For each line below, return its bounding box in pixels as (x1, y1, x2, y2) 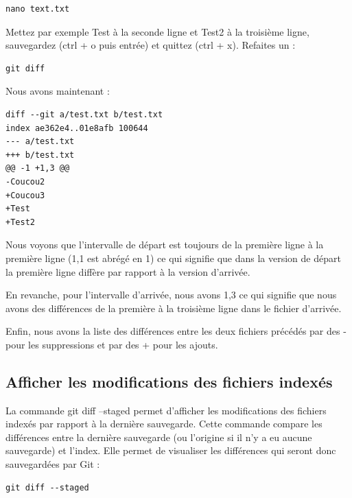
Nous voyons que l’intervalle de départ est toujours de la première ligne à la (5, 237, 324, 252)
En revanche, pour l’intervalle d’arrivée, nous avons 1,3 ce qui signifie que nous (5, 287, 337, 302)
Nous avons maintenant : (5, 84, 110, 98)
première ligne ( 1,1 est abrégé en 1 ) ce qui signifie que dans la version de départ (5, 250, 341, 265)
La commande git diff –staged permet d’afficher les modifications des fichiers (5, 403, 327, 417)
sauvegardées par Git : (5, 457, 100, 471)
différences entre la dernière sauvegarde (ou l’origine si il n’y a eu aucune (5, 429, 312, 444)
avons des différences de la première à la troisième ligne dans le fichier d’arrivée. (5, 300, 342, 315)
